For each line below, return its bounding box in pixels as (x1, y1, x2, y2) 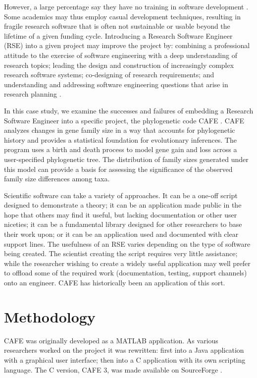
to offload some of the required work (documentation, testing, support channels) (4, 268, 247, 278)
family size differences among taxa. (4, 173, 110, 184)
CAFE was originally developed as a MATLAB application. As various (4, 335, 218, 345)
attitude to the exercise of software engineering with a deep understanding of (4, 50, 237, 60)
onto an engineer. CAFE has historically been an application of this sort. (4, 277, 225, 288)
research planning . (4, 89, 61, 99)
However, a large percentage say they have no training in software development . (4, 1, 249, 11)
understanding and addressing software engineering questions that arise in (4, 79, 228, 89)
